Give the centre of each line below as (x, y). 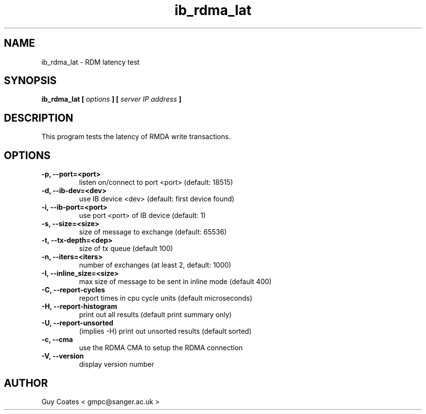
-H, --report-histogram (79, 306)
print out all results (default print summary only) (155, 315)
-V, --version (63, 356)
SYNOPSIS (30, 81)
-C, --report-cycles (73, 290)
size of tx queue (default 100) (126, 249)
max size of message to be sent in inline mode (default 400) (175, 282)
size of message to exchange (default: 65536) (153, 232)
